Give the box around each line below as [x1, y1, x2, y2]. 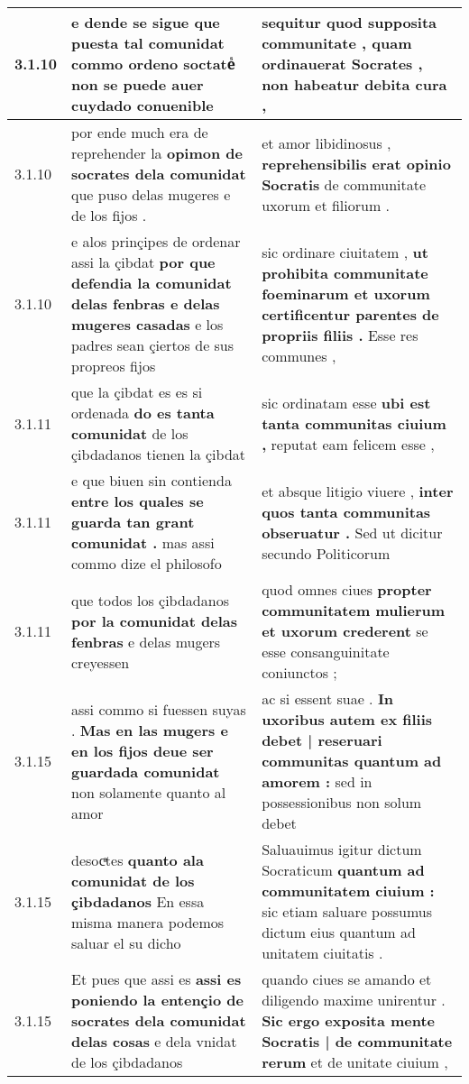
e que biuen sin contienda [71, 470, 232, 491]
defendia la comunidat [71, 272, 232, 293]
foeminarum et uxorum [262, 282, 430, 304]
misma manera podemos [71, 911, 225, 932]
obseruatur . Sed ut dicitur [262, 521, 443, 543]
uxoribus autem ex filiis [262, 709, 433, 730]
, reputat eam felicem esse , [262, 433, 435, 455]
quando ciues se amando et [262, 969, 432, 989]
